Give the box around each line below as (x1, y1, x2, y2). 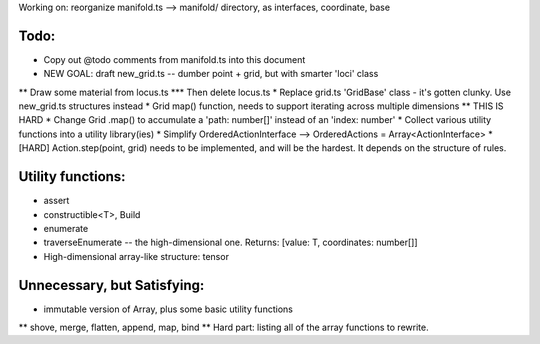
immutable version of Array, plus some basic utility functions (43, 303, 294, 315)
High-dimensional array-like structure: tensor (43, 250, 230, 262)
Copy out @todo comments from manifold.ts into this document (43, 53, 306, 65)
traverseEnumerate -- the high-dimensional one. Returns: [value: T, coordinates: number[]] (43, 236, 419, 249)
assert (43, 195, 70, 207)
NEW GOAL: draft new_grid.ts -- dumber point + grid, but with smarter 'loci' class (43, 68, 379, 80)
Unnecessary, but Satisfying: (18, 276, 205, 294)
